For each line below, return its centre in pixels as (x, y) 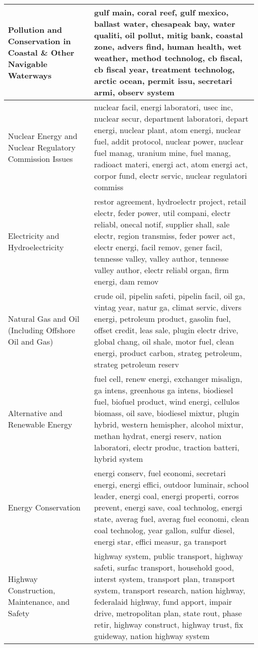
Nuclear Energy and (43, 136)
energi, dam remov (126, 281)
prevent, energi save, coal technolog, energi (168, 507)
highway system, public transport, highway (168, 556)
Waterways (30, 75)
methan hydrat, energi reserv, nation (158, 436)
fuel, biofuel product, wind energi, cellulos (167, 401)
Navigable (28, 64)
